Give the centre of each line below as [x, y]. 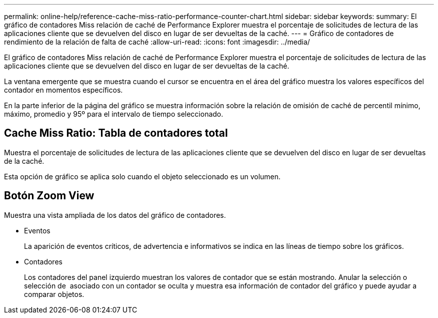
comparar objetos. [54, 294]
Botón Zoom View [49, 196]
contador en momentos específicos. [63, 90]
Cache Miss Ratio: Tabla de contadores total [116, 133]
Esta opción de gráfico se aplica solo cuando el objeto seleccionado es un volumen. [142, 176]
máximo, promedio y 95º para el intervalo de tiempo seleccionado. [114, 114]
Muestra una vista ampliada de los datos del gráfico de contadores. [115, 215]
